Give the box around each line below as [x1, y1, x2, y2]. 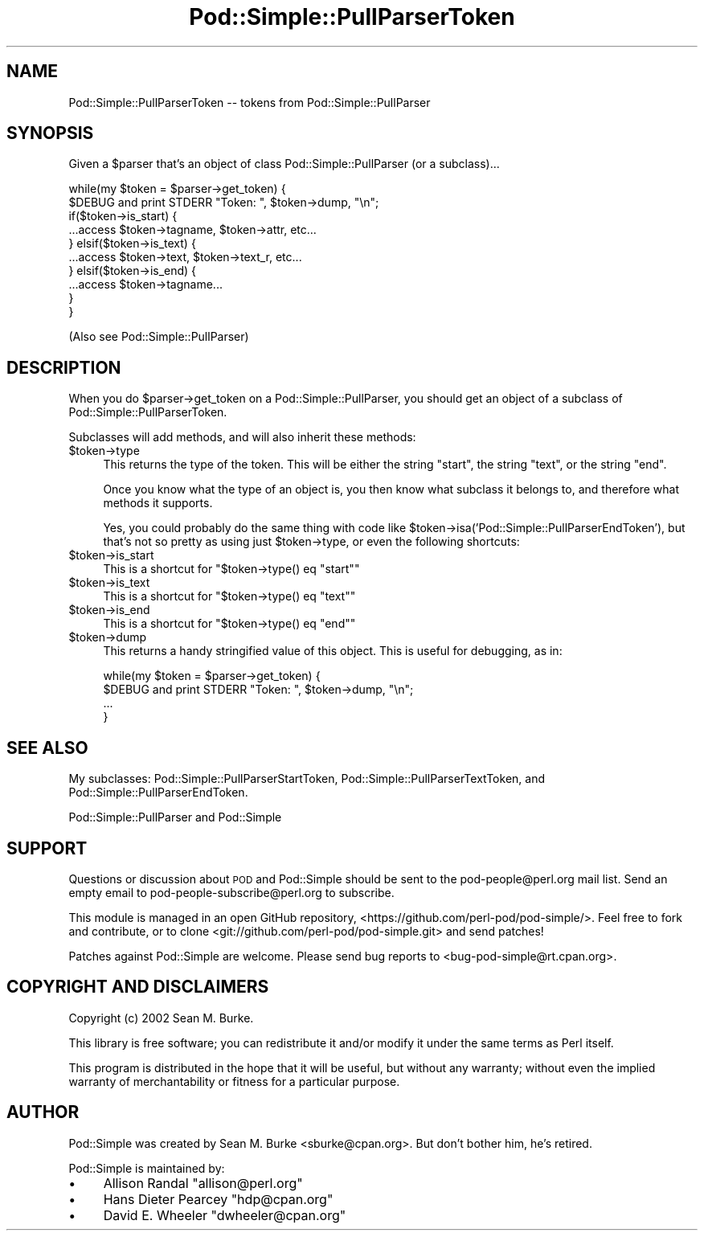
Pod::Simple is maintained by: [68, 1161, 225, 1175]
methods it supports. [103, 496, 213, 510]
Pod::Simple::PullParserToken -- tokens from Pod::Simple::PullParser [68, 95, 431, 109]
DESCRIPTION [6, 357, 121, 378]
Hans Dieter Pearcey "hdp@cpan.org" [103, 1190, 334, 1207]
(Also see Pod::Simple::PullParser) [68, 330, 249, 344]
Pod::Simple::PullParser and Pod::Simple [68, 810, 282, 825]
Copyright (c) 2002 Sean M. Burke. [68, 1010, 254, 1025]
